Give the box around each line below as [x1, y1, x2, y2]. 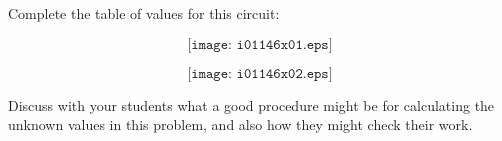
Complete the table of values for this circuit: [8, 3, 280, 23]
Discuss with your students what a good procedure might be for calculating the [8, 94, 495, 115]
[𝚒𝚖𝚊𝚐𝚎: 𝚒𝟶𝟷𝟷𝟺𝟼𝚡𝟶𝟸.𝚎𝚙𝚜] [187, 66, 333, 81]
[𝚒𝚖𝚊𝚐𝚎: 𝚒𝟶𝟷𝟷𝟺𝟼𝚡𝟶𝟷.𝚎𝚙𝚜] [187, 37, 333, 52]
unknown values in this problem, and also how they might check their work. [8, 114, 473, 135]
